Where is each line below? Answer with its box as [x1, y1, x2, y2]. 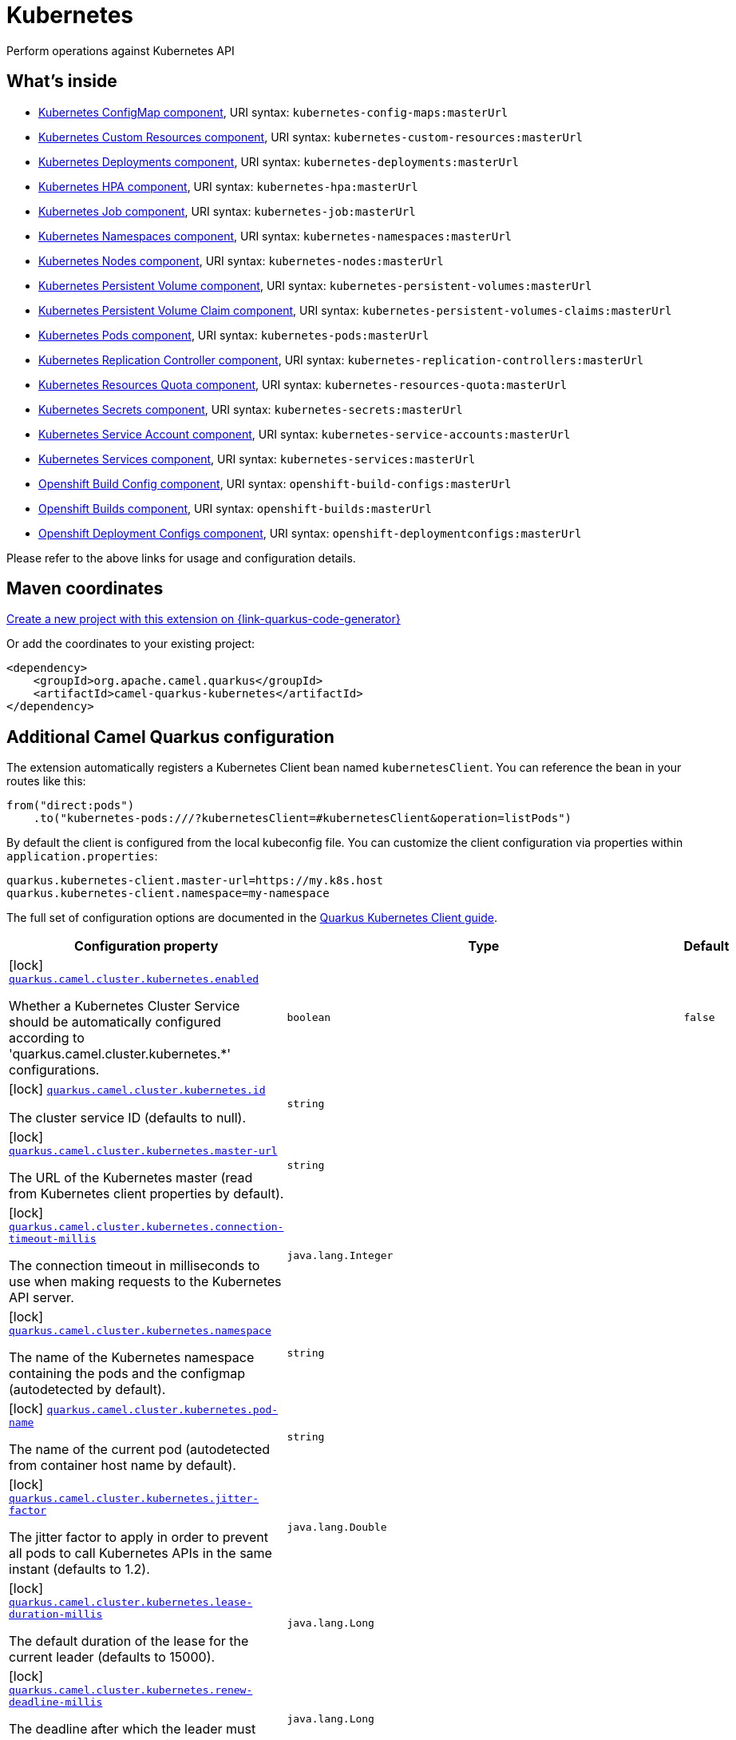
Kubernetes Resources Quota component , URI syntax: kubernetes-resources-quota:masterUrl [38, 377, 568, 391]
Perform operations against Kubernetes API [6, 43, 235, 58]
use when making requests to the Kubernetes [9, 1273, 282, 1290]
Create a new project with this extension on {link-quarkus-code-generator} [6, 612, 401, 626]
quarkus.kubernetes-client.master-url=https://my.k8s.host [6, 874, 384, 888]
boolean [287, 1011, 331, 1024]
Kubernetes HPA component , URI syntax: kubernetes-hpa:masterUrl [38, 179, 418, 193]
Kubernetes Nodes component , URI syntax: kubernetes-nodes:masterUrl [38, 253, 444, 268]
